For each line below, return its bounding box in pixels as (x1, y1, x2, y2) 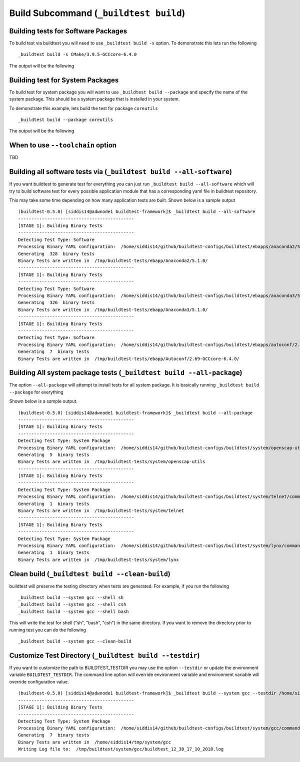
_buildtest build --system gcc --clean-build (18, 638, 132, 644)
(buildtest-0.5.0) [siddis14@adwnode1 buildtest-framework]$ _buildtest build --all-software (18, 209, 255, 214)
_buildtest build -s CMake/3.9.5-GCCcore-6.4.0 (18, 51, 137, 57)
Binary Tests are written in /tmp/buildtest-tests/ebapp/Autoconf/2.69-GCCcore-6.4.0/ (18, 355, 240, 361)
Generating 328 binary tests (18, 250, 95, 256)
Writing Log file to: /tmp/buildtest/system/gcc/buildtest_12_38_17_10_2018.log (18, 746, 224, 752)
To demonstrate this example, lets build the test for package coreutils (9, 105, 158, 111)
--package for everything (9, 389, 63, 395)
